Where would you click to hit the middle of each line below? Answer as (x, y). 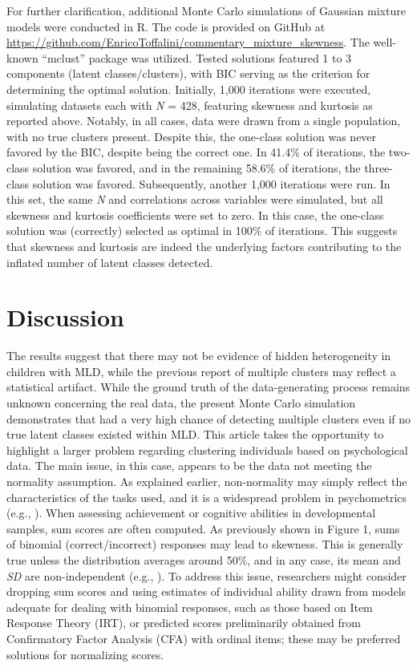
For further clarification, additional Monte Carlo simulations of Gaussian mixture (206, 10)
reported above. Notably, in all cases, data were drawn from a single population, (204, 121)
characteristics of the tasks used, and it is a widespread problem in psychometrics (207, 497)
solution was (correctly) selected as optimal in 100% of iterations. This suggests (202, 231)
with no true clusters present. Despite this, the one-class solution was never (192, 136)
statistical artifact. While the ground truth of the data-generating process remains (208, 387)
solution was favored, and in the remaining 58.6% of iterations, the (196, 167)
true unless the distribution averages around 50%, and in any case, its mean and (204, 559)
